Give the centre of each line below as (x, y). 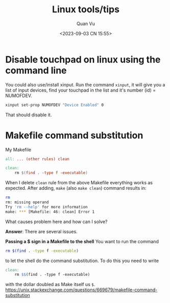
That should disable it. (29, 115)
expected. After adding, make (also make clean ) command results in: (76, 188)
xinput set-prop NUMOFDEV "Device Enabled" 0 (54, 105)
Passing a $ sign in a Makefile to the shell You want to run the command (82, 241)
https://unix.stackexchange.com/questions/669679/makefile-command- (81, 290)
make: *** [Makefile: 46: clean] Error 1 (50, 212)
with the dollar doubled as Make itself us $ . (50, 285)
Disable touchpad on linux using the (83, 59)
